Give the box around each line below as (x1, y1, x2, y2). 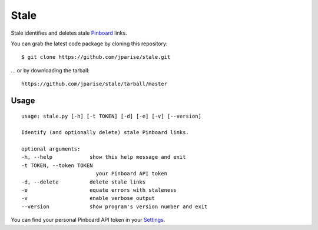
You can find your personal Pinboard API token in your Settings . (11, 216, 165, 224)
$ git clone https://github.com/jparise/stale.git (21, 54, 171, 61)
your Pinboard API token (95, 171, 168, 177)
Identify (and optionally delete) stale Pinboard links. (21, 129, 190, 136)
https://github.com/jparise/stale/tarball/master (21, 81, 168, 88)
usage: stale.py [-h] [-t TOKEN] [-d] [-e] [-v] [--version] (21, 112, 201, 119)
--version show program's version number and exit (21, 203, 208, 210)
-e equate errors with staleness (21, 187, 177, 194)
